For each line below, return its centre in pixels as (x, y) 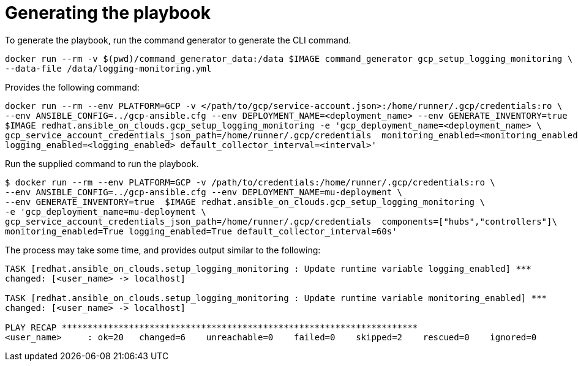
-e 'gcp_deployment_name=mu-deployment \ (106, 211)
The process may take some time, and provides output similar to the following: (163, 250)
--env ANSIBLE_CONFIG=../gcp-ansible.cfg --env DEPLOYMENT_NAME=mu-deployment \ (204, 192)
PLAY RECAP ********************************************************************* (212, 327)
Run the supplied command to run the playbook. (102, 163)
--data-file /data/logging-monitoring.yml (108, 68)
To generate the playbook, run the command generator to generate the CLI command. (178, 40)
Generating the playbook (108, 13)
